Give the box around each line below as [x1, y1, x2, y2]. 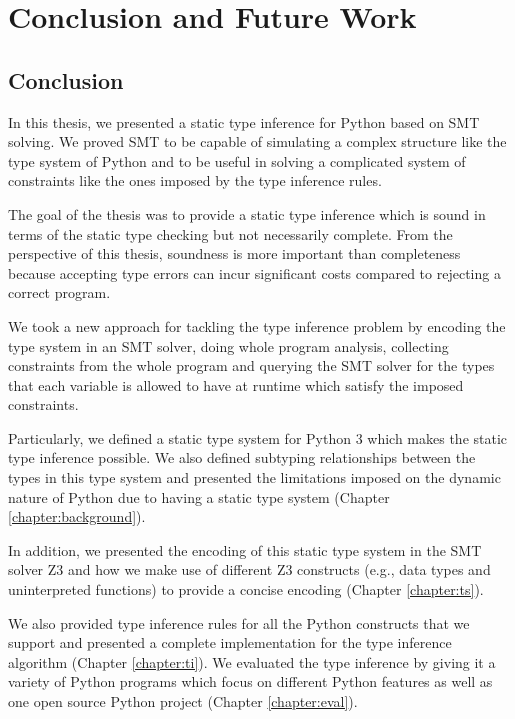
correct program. [8, 282, 111, 303]
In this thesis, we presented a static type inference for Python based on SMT [8, 111, 480, 132]
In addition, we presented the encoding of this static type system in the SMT [8, 539, 482, 560]
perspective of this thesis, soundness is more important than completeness [8, 243, 461, 264]
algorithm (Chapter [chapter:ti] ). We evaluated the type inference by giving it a [8, 651, 496, 672]
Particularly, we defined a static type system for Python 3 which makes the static [8, 427, 508, 448]
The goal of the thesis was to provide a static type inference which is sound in [8, 203, 486, 224]
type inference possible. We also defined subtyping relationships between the [8, 447, 476, 468]
